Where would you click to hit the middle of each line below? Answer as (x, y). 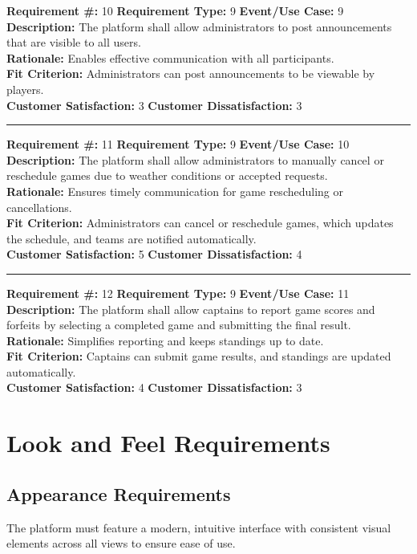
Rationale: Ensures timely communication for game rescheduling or (175, 191)
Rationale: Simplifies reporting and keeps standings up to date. (165, 340)
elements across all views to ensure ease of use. (121, 543)
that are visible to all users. (74, 42)
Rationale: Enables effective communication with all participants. (170, 57)
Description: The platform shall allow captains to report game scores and (191, 309)
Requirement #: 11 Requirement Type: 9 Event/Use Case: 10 (178, 144)
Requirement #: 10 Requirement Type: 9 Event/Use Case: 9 (175, 10)
